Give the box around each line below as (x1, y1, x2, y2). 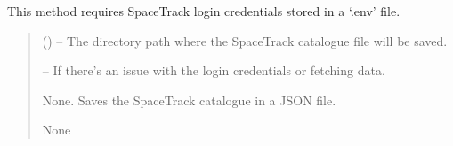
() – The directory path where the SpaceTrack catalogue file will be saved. (42, 31, 448, 50)
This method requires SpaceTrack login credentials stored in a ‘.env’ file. (7, 2, 400, 19)
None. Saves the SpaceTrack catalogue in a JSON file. (42, 90, 336, 109)
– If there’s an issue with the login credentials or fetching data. (42, 61, 385, 80)
